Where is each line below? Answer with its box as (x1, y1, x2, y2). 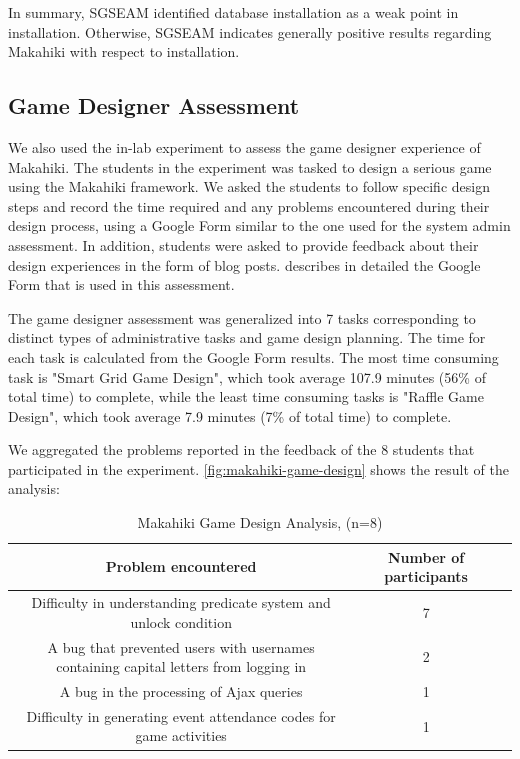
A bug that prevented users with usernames (47, 636, 315, 657)
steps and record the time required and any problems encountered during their (8, 195, 490, 216)
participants (384, 566, 468, 587)
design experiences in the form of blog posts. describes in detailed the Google (8, 254, 481, 275)
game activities (135, 725, 227, 746)
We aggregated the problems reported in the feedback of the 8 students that (8, 439, 475, 460)
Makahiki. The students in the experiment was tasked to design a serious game (8, 156, 492, 177)
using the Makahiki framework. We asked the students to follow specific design (8, 176, 490, 197)
